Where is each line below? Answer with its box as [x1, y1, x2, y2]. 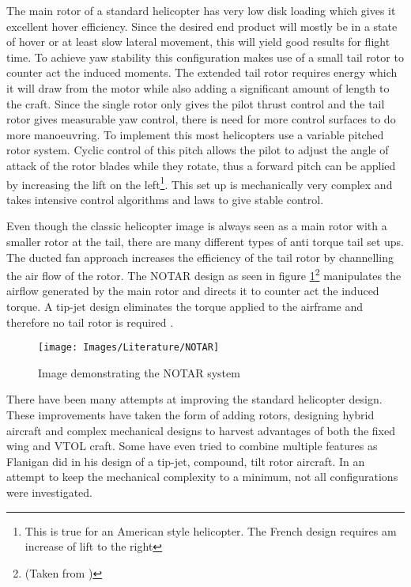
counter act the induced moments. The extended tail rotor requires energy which [6, 64, 398, 81]
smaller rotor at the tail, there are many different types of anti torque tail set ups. [6, 233, 405, 249]
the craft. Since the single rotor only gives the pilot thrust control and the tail [6, 95, 385, 112]
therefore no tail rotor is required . [6, 313, 174, 330]
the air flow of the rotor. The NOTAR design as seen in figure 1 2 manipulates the [6, 265, 402, 283]
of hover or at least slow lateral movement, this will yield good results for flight [6, 33, 390, 50]
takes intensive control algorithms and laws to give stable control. [6, 191, 324, 207]
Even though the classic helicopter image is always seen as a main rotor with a [6, 218, 387, 234]
